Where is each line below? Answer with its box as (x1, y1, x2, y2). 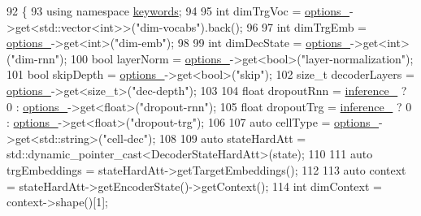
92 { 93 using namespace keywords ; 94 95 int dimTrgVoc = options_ (7, 2, 349, 19)
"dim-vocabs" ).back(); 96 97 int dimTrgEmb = (136, 18, 367, 35)
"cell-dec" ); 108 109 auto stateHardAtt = (102, 129, 306, 146)
